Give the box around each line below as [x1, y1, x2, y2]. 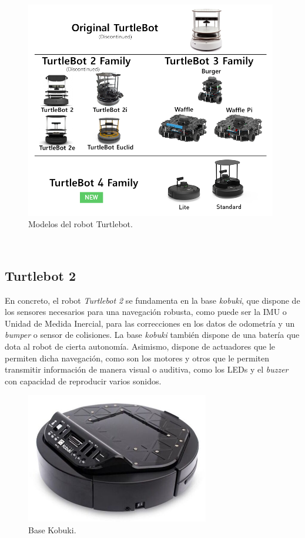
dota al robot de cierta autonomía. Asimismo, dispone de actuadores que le [5, 340, 276, 352]
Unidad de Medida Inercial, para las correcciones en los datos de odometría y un [5, 317, 295, 329]
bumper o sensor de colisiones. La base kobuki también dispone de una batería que [5, 328, 300, 341]
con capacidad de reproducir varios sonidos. [5, 374, 162, 387]
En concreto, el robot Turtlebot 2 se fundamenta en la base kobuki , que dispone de [5, 294, 300, 306]
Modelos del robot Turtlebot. [28, 218, 133, 230]
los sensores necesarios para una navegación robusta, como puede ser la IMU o [5, 305, 287, 318]
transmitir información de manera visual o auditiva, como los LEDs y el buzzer [5, 363, 289, 376]
